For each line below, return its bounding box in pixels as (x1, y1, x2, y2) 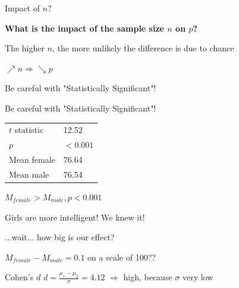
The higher (5, 42, 45, 54)
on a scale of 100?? (87, 250, 156, 263)
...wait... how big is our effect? (5, 231, 115, 243)
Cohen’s (5, 271, 34, 283)
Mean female (9, 153, 55, 165)
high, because (123, 271, 172, 283)
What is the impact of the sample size (5, 21, 164, 34)
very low (182, 271, 213, 283)
